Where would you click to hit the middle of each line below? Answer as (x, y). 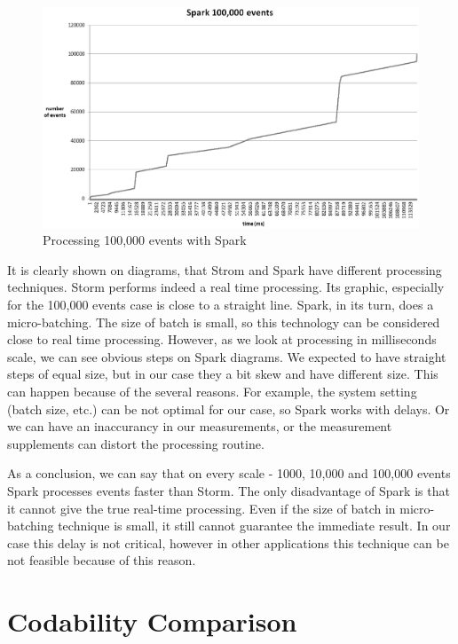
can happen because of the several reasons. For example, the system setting (212, 392)
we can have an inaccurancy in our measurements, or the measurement (200, 426)
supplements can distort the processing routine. (136, 443)
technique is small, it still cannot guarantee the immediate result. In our (254, 526)
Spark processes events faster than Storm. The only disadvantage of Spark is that (229, 490)
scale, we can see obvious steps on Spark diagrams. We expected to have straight (227, 356)
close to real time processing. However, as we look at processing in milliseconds (222, 339)
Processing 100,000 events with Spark (145, 240)
